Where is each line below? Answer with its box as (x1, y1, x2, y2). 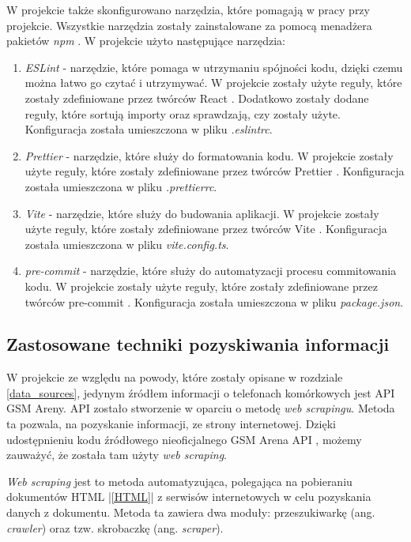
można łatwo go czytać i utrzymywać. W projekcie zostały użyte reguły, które (25, 74, 402, 91)
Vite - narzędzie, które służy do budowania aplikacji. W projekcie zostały (25, 205, 379, 221)
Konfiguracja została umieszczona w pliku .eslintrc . (25, 121, 273, 137)
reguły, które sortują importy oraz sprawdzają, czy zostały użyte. (25, 105, 341, 122)
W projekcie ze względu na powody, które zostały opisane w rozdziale (6, 369, 343, 386)
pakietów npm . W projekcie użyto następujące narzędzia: (6, 32, 285, 49)
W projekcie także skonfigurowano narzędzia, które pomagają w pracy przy (6, 2, 370, 17)
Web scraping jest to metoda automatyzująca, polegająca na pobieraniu (6, 472, 353, 489)
